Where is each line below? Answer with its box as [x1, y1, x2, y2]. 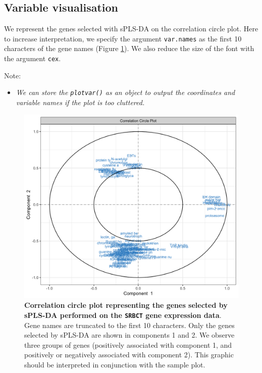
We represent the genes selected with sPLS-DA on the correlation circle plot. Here [4, 23, 258, 34]
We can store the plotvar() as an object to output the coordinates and [16, 87, 235, 98]
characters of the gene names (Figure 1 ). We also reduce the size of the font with [4, 43, 254, 54]
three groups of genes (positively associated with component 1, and [24, 339, 232, 350]
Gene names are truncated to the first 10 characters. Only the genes [24, 319, 235, 330]
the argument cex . [4, 53, 61, 64]
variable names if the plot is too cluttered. [16, 97, 145, 107]
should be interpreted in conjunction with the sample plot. [24, 359, 205, 369]
